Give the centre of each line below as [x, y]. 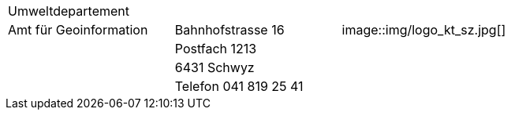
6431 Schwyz [214, 67]
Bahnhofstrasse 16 [229, 30]
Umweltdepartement [69, 11]
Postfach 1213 [216, 49]
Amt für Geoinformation [78, 30]
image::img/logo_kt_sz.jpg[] [424, 30]
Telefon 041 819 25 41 [239, 86]
